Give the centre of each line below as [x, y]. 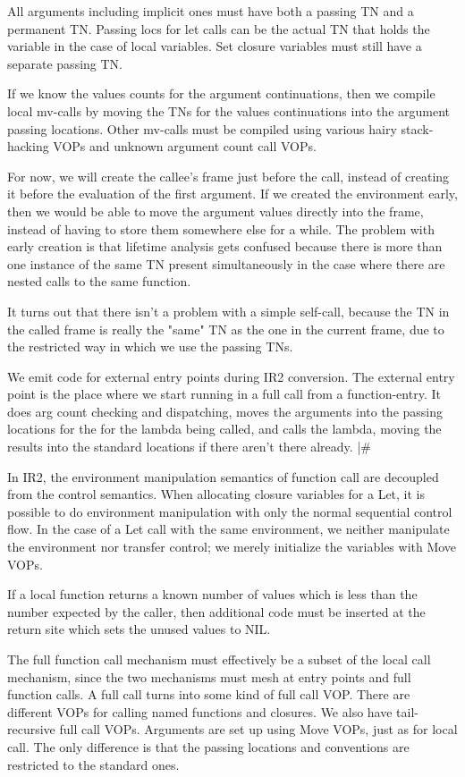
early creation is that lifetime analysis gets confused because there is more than [225, 246]
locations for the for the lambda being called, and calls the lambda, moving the [224, 429]
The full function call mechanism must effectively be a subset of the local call [219, 659]
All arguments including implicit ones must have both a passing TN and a [211, 11]
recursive [31, 729]
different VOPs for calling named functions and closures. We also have [200, 711]
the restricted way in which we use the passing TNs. [150, 346]
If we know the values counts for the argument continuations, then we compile [221, 93]
